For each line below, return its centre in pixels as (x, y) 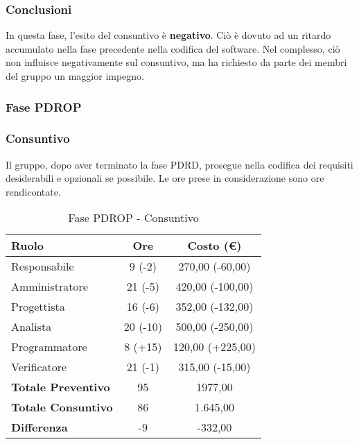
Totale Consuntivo (62, 407)
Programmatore (49, 347)
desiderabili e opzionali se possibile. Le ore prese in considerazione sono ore (165, 178)
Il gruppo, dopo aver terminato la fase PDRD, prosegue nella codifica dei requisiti (179, 164)
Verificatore (39, 367)
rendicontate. (33, 191)
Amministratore (50, 287)
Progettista (38, 307)
